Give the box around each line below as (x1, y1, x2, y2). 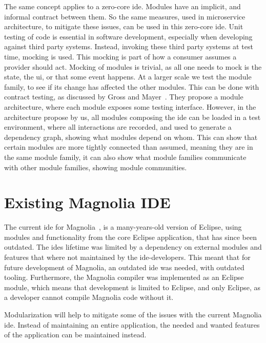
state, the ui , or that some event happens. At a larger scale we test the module (4, 71, 252, 82)
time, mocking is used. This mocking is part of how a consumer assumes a (4, 51, 237, 62)
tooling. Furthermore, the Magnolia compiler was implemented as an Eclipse (4, 272, 244, 283)
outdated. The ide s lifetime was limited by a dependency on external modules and (4, 241, 262, 252)
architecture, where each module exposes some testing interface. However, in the (4, 101, 256, 112)
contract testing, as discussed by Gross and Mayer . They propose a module (4, 91, 243, 102)
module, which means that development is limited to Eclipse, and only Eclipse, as (4, 281, 261, 292)
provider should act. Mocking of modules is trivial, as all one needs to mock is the (4, 61, 262, 72)
